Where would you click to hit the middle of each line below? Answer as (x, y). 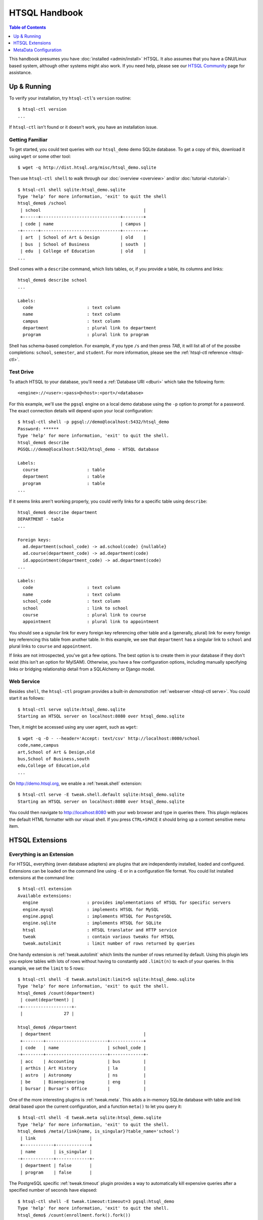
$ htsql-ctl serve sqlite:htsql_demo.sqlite (72, 709)
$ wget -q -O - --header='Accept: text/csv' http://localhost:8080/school (109, 738)
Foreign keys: (34, 540)
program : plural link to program (85, 335)
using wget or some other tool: (40, 156)
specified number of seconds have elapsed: (53, 1190)
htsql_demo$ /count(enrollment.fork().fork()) (74, 1215)
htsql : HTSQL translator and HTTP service (100, 930)
